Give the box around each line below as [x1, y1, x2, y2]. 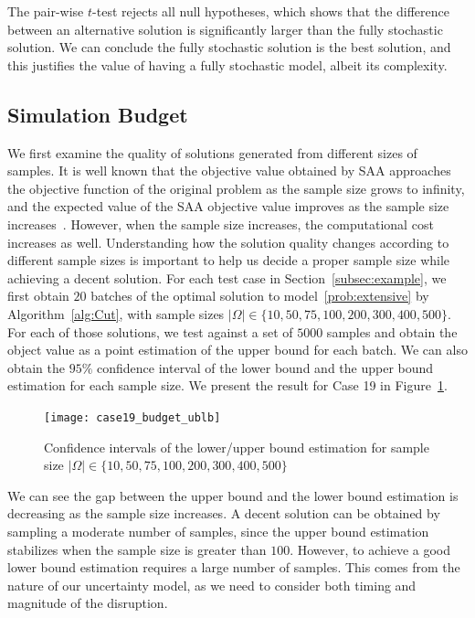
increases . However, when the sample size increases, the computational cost [7, 214, 434, 233]
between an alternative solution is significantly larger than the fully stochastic [7, 19, 443, 38]
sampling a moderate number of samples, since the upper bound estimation [7, 521, 429, 540]
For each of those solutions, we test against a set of [7, 322, 293, 341]
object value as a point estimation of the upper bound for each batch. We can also [7, 340, 468, 359]
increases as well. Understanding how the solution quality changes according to [7, 232, 449, 251]
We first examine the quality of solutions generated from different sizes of [7, 143, 417, 162]
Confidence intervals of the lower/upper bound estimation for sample [44, 437, 429, 456]
